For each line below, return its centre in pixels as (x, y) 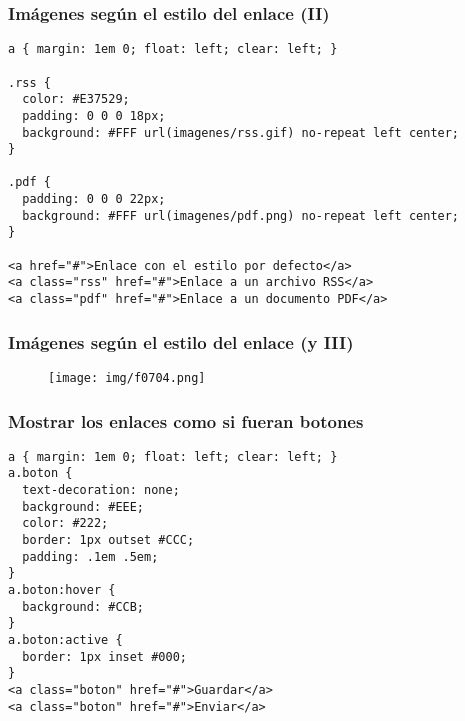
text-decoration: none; (101, 490)
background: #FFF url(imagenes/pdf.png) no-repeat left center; (241, 215)
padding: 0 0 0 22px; (94, 199)
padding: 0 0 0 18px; (94, 115)
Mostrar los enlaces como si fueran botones (186, 420)
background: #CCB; (83, 606)
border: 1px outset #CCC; (108, 540)
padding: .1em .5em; (90, 556)
